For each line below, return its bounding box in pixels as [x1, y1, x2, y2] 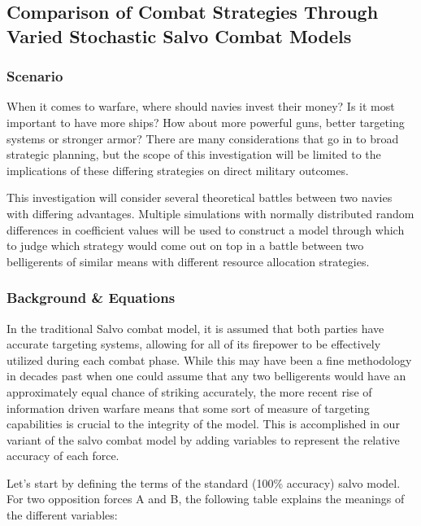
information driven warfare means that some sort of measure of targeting [7, 399, 370, 416]
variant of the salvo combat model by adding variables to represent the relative [7, 431, 400, 448]
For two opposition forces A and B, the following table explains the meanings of [7, 490, 405, 507]
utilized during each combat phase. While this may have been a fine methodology [7, 351, 412, 368]
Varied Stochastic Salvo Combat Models [7, 23, 352, 48]
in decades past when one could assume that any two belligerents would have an [7, 367, 406, 384]
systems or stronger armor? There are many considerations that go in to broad [7, 129, 399, 147]
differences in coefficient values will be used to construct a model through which [7, 221, 405, 238]
